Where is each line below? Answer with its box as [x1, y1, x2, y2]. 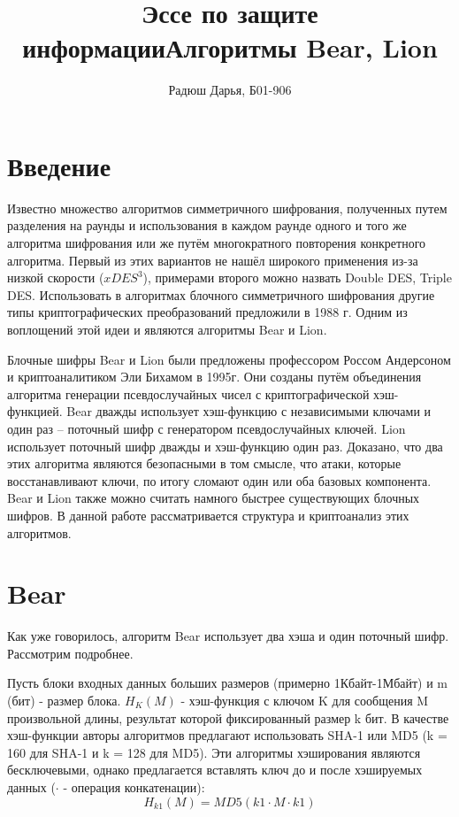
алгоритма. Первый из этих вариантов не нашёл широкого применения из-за [7, 250, 418, 269]
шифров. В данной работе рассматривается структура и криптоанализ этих [7, 505, 409, 524]
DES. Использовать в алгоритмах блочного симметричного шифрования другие [7, 285, 435, 304]
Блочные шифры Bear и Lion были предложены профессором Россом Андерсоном [7, 350, 451, 368]
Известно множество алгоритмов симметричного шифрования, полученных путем [7, 198, 448, 217]
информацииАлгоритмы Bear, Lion [22, 29, 438, 66]
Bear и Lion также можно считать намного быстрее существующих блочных [7, 489, 420, 507]
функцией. [7, 402, 63, 420]
